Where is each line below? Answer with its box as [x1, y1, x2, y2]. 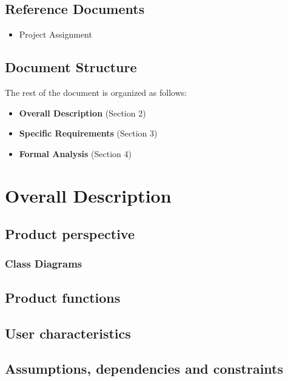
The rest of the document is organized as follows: [5, 86, 187, 98]
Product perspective [5, 224, 135, 243]
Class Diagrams [5, 256, 82, 271]
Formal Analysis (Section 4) [19, 147, 132, 160]
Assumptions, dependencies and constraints [5, 359, 283, 378]
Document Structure [5, 58, 137, 76]
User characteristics [5, 323, 131, 342]
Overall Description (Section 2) [19, 106, 146, 119]
